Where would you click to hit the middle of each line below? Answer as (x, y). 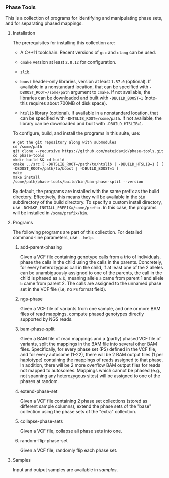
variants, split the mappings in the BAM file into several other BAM (89, 344)
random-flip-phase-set (44, 441)
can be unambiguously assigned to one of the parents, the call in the (91, 273)
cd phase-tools (28, 156)
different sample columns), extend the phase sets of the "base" (86, 406)
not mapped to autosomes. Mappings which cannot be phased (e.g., (91, 371)
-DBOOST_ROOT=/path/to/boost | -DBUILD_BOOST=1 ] (66, 169)
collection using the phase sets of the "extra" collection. (78, 412)
